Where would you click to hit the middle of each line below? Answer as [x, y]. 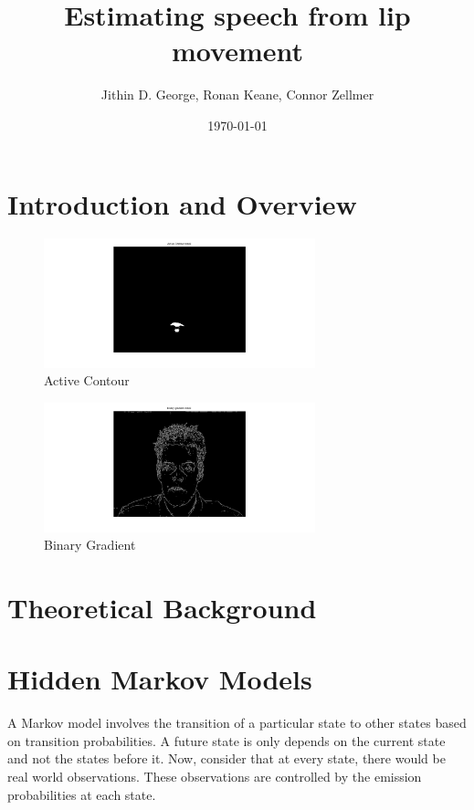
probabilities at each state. [82, 794]
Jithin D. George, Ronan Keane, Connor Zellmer [237, 95]
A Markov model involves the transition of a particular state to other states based [237, 723]
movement [237, 51]
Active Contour [87, 380]
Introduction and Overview [182, 203]
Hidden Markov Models [160, 679]
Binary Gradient [90, 545]
